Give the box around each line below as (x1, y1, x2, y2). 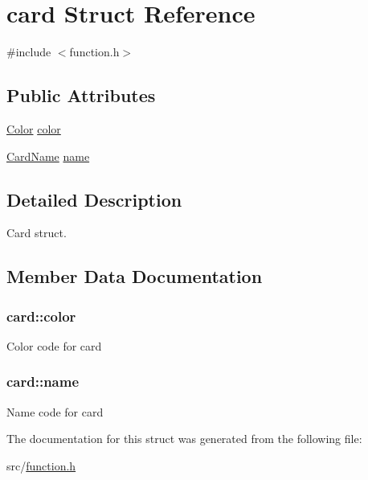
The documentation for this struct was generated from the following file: (6, 430, 362, 447)
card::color (6, 306, 76, 326)
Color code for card (6, 337, 102, 354)
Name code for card (6, 403, 104, 420)
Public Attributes (6, 83, 156, 108)
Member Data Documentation (6, 264, 263, 289)
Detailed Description (6, 187, 182, 211)
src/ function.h (6, 457, 76, 474)
